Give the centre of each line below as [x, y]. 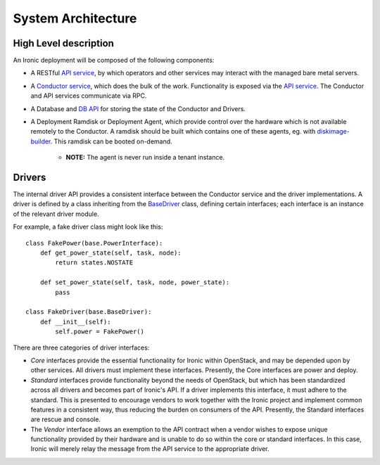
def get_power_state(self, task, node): [111, 253]
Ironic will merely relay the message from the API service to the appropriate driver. [150, 449]
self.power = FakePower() [100, 332]
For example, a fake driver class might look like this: [88, 227]
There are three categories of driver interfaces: [81, 348]
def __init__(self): [75, 321]
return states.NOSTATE [94, 263]
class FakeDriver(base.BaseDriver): [89, 312]
